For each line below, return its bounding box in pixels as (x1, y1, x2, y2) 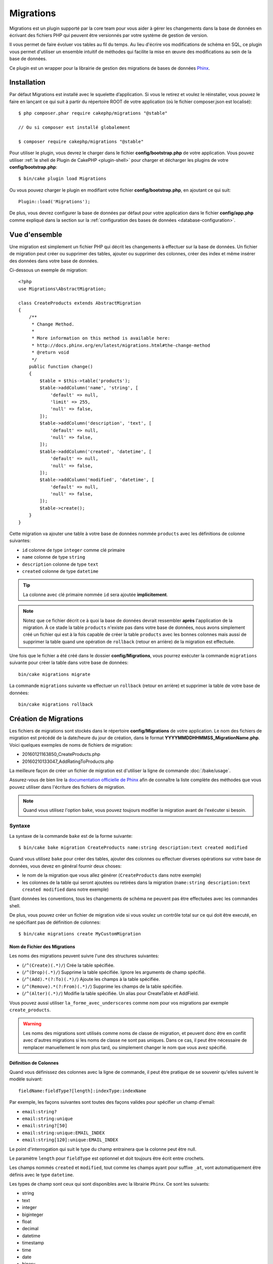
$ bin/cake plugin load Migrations (18, 176, 107, 182)
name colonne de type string (22, 554, 85, 560)
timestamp (22, 1240, 44, 1246)
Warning (23, 1021, 41, 1027)
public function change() (28, 364, 94, 370)
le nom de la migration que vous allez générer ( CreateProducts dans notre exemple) (22, 872, 202, 878)
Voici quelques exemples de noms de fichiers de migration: (9, 742, 133, 748)
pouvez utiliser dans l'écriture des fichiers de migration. (9, 784, 126, 790)
